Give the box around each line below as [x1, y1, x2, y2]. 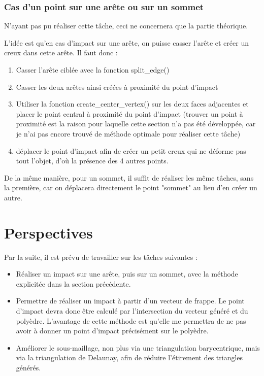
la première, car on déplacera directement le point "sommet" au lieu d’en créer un [4, 182, 257, 193]
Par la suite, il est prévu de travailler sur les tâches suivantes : [4, 251, 197, 262]
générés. [16, 362, 41, 372]
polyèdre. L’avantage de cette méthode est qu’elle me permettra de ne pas [16, 315, 246, 326]
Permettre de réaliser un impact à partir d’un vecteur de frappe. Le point [16, 295, 245, 306]
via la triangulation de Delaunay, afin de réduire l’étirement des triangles [16, 352, 243, 363]
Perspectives [4, 222, 93, 243]
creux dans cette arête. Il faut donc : [4, 47, 118, 58]
